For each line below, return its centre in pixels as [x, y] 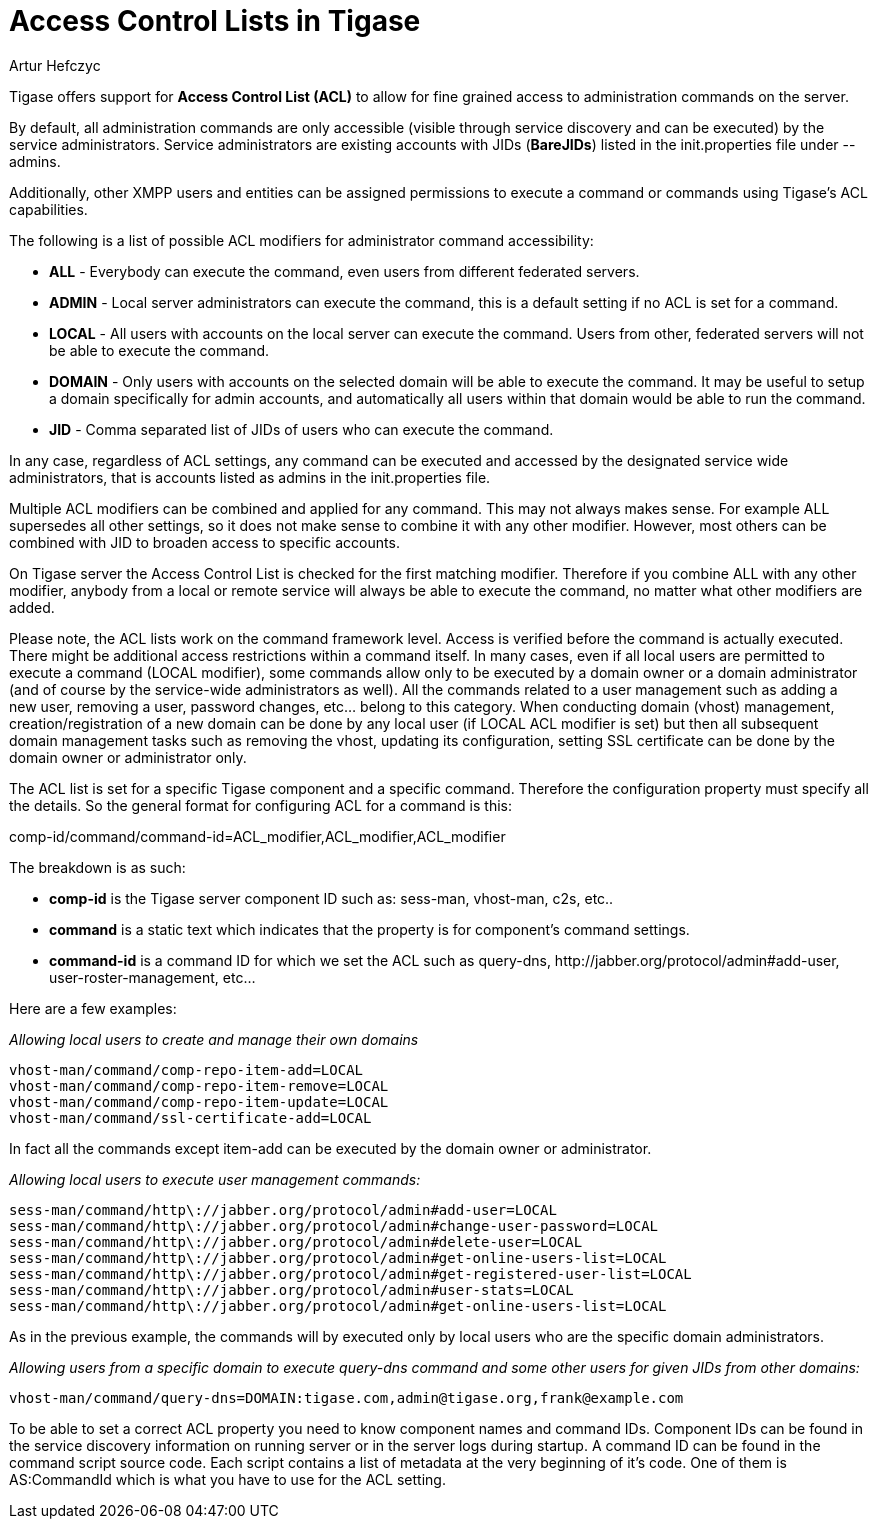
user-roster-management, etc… [152, 977]
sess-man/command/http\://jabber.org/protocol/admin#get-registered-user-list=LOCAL [350, 1273]
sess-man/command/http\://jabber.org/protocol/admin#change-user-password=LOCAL [334, 1225]
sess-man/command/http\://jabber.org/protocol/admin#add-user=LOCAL [283, 1209]
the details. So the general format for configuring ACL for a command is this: [261, 805]
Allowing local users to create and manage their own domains [214, 1039]
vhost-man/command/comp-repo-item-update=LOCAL [199, 1101]
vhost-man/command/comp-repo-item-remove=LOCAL [199, 1085]
